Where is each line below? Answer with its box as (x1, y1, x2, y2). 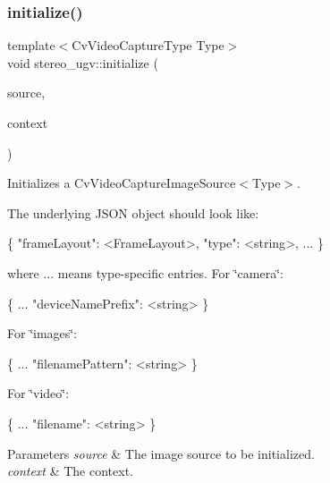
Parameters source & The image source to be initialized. (7, 444, 315, 462)
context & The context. (7, 462, 133, 480)
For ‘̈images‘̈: (7, 324, 78, 343)
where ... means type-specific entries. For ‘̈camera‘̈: (7, 263, 283, 282)
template (7, 36, 55, 55)
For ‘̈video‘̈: (7, 384, 70, 402)
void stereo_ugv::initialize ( (7, 53, 158, 72)
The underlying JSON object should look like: (7, 203, 259, 222)
